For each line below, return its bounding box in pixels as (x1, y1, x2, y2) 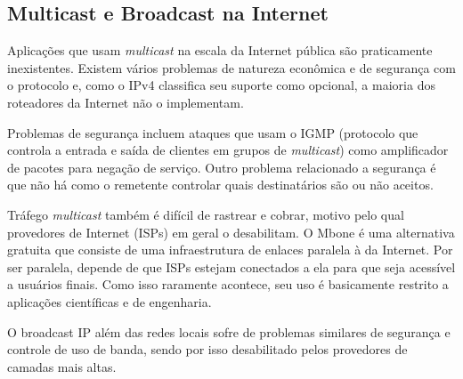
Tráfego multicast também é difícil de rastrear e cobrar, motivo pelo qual (7, 205, 404, 223)
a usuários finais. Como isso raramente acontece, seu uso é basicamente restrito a (7, 275, 449, 294)
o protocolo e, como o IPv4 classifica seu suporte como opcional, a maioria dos (7, 76, 435, 94)
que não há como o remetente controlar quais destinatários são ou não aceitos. (7, 175, 434, 194)
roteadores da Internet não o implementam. (7, 93, 244, 111)
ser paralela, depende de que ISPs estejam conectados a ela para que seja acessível (7, 257, 456, 276)
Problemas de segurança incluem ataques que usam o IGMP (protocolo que (7, 123, 418, 141)
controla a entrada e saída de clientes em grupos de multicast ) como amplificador (7, 141, 449, 159)
